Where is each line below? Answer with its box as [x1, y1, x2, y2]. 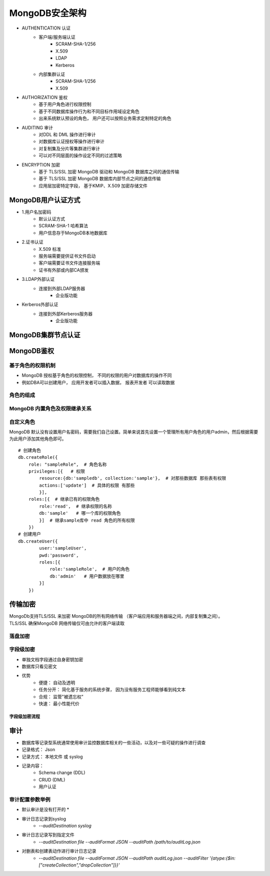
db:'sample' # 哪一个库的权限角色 [39, 510, 121, 516]
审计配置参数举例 [9, 796, 50, 803]
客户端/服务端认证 [38, 34, 76, 40]
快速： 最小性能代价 [38, 700, 79, 707]
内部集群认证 [38, 71, 65, 77]
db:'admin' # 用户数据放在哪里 [49, 573, 124, 579]
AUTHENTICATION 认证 [21, 25, 71, 31]
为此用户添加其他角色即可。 [9, 436, 66, 442]
